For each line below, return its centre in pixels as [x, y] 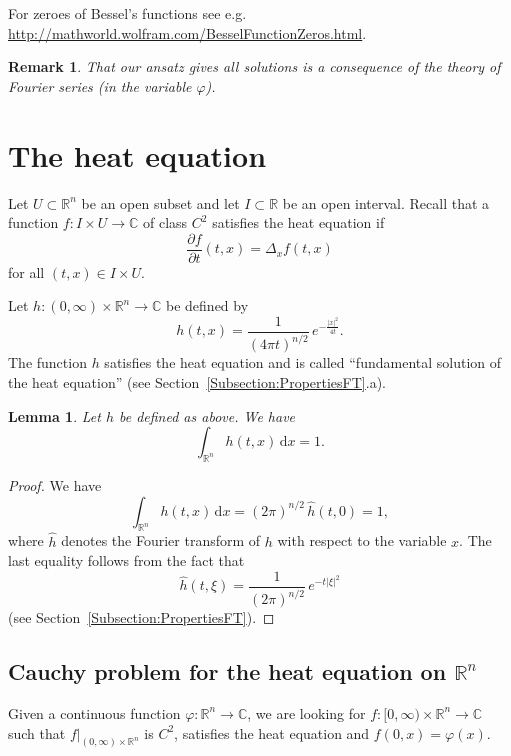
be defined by [207, 305]
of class [165, 222]
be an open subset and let [160, 202]
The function [47, 362]
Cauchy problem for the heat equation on [227, 671]
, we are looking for [306, 712]
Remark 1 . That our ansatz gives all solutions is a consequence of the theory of [254, 66]
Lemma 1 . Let [54, 415]
